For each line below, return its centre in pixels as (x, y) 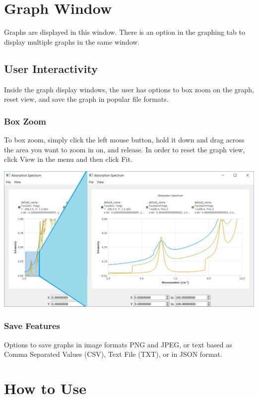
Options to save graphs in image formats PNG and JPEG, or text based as (118, 344)
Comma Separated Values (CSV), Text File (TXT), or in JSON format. (113, 354)
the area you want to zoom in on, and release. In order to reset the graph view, (125, 149)
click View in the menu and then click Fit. (68, 159)
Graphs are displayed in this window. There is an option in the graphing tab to (125, 32)
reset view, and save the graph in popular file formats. (86, 99)
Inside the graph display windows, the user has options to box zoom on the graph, (129, 89)
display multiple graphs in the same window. (72, 41)
